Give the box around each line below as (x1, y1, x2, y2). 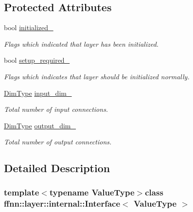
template (4, 186, 39, 198)
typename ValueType (49, 186, 135, 198)
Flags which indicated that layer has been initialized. (4, 38, 159, 49)
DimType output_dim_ (4, 120, 76, 130)
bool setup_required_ (4, 55, 70, 65)
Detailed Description (4, 160, 110, 176)
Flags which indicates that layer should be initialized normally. (4, 71, 190, 81)
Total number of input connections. (4, 104, 108, 114)
